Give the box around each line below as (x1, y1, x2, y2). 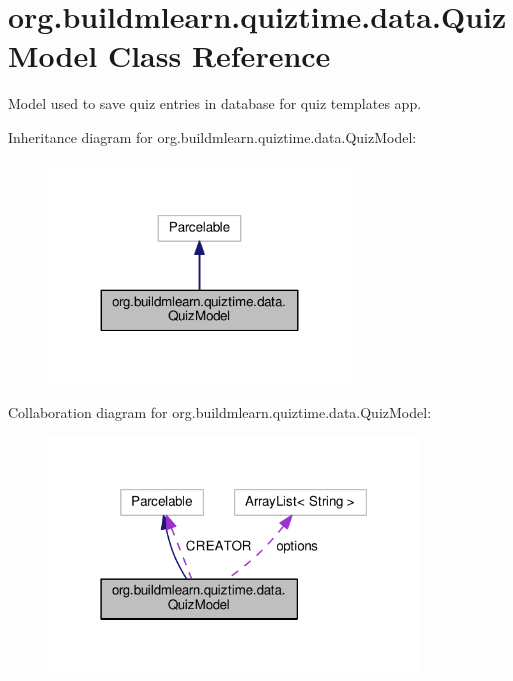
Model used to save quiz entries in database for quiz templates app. (8, 93, 422, 114)
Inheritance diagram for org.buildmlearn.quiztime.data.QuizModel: (8, 126, 417, 147)
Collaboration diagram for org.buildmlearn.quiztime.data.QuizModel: (8, 401, 432, 422)
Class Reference (107, 35, 331, 76)
